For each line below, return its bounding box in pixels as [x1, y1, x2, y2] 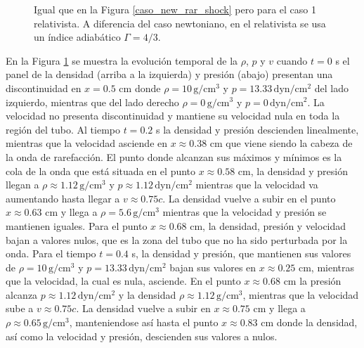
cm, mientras [298, 259, 354, 274]
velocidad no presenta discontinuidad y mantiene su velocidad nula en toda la [6, 108, 340, 123]
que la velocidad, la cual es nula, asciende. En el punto [6, 273, 241, 288]
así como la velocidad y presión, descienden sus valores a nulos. [6, 328, 278, 343]
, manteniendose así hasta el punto [69, 315, 219, 330]
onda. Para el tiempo [6, 246, 96, 261]
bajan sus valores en [169, 259, 256, 274]
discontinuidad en [6, 80, 82, 95]
